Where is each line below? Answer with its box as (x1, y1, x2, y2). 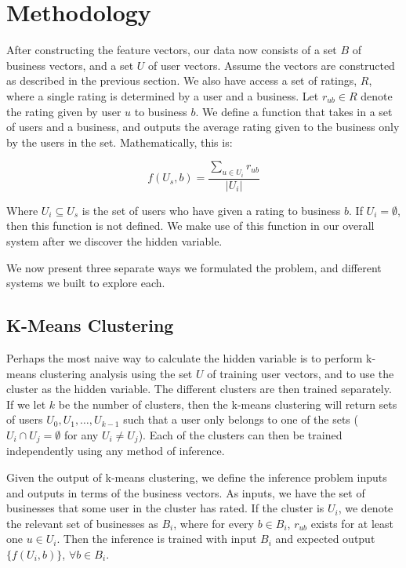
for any (64, 426, 99, 442)
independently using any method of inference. (6, 442, 225, 459)
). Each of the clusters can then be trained (138, 426, 343, 442)
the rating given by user (6, 103, 121, 119)
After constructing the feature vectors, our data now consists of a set (6, 42, 337, 58)
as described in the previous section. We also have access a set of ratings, (6, 72, 357, 89)
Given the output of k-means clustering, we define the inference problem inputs (6, 468, 387, 485)
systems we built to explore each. (6, 275, 165, 291)
